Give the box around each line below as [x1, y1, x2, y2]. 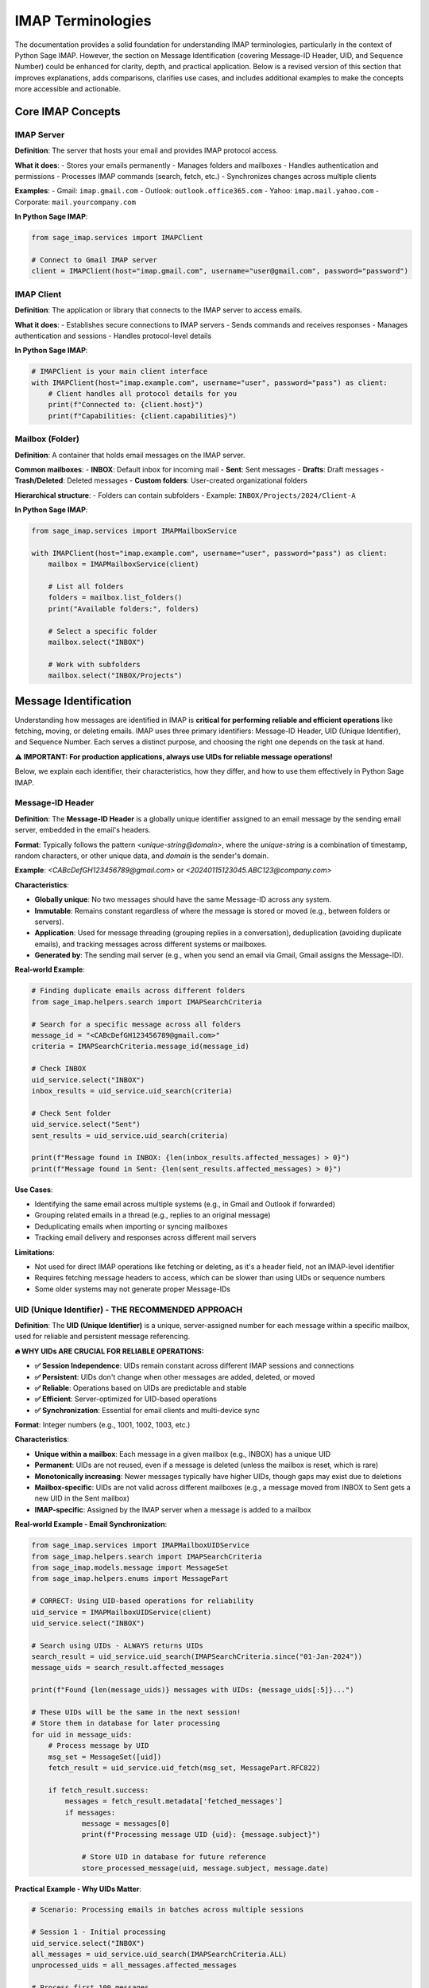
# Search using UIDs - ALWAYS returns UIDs [31, 1640, 204, 1650]
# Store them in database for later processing [31, 1718, 220, 1728]
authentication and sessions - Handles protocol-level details [14, 331, 212, 340]
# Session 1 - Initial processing [31, 1928, 166, 1936]
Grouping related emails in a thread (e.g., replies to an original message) [34, 1210, 271, 1220]
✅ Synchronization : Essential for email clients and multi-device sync [34, 1405, 260, 1415]
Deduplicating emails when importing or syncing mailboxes [34, 1221, 228, 1231]
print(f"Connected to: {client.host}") [48, 400, 204, 410]
